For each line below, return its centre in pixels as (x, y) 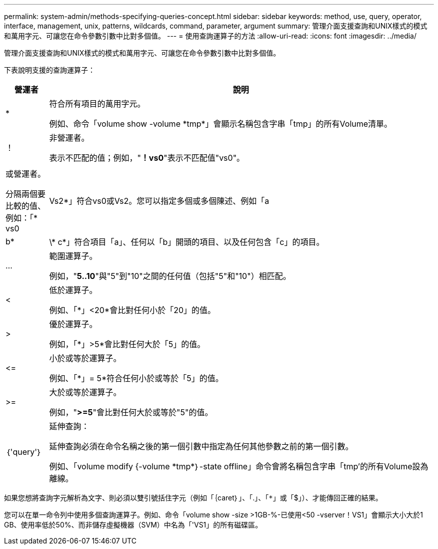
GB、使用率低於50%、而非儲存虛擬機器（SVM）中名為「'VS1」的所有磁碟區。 (133, 525)
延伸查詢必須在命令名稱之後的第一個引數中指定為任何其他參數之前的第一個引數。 (201, 446)
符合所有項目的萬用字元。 (97, 104)
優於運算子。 (73, 324)
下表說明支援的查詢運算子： (49, 70)
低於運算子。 (73, 290)
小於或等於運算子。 (85, 358)
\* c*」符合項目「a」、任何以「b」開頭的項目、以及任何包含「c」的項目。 (187, 242)
